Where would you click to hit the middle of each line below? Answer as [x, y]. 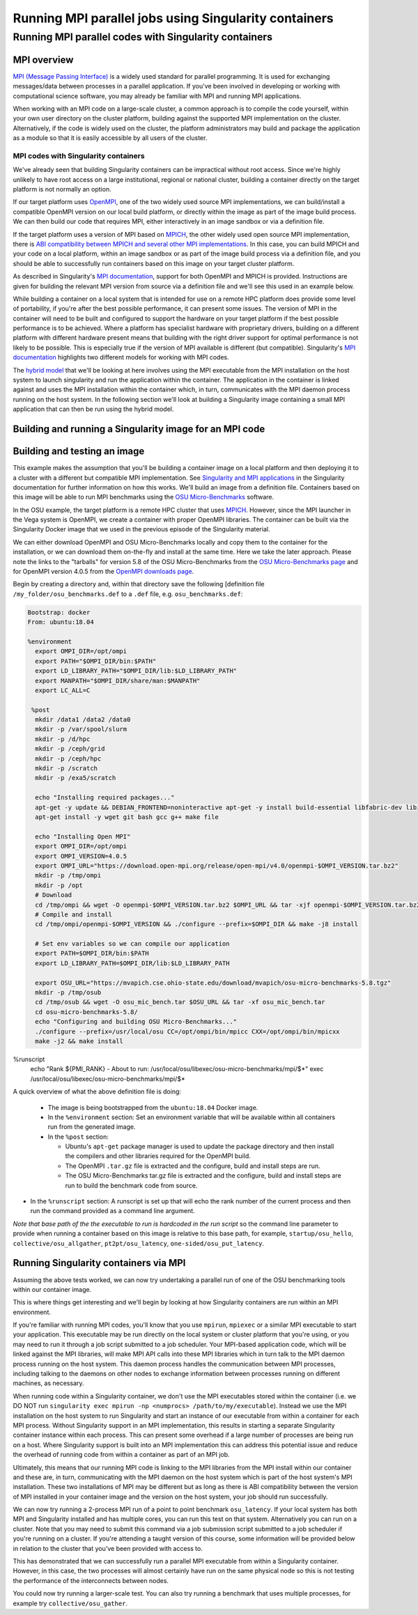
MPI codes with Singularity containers [79, 155]
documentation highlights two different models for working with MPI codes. [121, 357]
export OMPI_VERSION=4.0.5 [81, 856]
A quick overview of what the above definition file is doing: [97, 1092]
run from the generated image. [92, 1127]
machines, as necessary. [48, 1383]
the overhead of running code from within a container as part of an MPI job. [121, 1455]
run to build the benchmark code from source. [131, 1185]
